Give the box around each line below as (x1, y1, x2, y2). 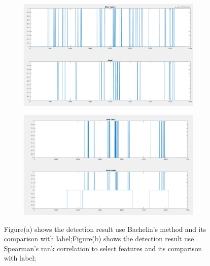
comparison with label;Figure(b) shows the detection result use (4, 233, 194, 244)
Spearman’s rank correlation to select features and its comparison (4, 243, 202, 253)
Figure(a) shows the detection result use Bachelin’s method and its (4, 223, 206, 234)
